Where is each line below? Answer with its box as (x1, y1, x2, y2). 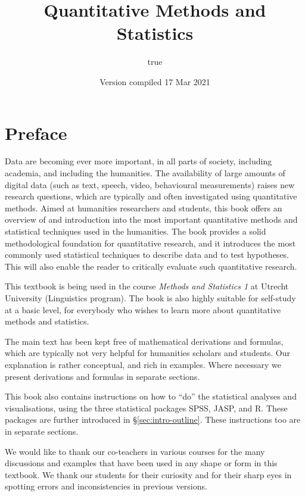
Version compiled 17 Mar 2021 (99, 75, 210, 88)
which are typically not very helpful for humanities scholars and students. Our (5, 347, 290, 359)
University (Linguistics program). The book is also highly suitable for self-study (5, 291, 296, 304)
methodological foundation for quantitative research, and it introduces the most (5, 236, 296, 249)
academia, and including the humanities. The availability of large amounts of (5, 167, 285, 179)
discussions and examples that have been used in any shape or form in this (5, 457, 278, 469)
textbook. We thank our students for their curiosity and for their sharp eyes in (5, 468, 292, 481)
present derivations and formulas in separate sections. (5, 370, 200, 382)
